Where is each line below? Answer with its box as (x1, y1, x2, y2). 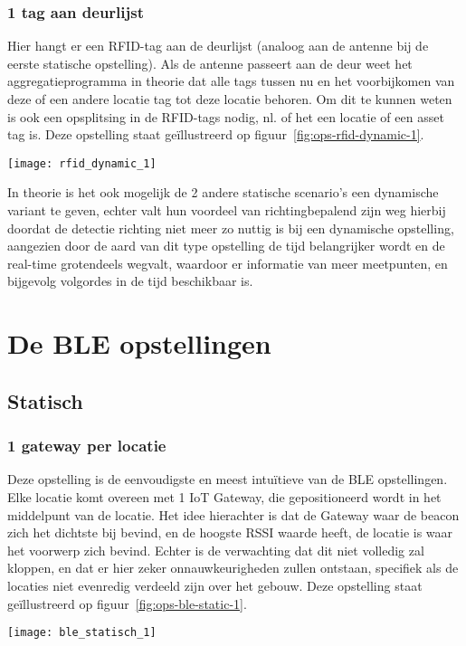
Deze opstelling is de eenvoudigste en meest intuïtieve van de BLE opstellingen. (7, 470, 448, 489)
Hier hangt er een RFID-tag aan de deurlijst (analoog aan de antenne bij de (7, 36, 429, 55)
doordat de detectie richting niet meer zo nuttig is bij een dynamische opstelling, (7, 218, 454, 237)
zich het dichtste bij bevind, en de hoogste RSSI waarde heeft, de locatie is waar (7, 523, 453, 542)
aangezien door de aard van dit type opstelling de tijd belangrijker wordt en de (7, 236, 445, 255)
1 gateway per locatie (7, 434, 166, 457)
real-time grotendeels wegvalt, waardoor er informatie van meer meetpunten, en (7, 253, 448, 272)
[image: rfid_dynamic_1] (7, 157, 157, 170)
